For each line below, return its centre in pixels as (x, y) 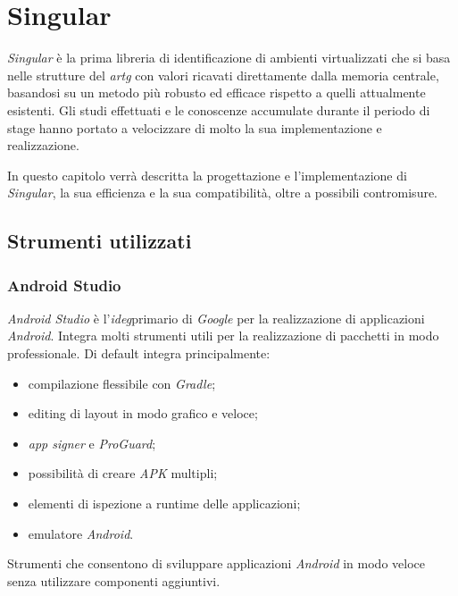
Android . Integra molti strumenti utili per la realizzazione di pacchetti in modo (223, 336)
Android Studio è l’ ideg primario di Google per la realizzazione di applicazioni (216, 318)
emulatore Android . (81, 533)
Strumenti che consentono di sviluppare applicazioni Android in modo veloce (216, 563)
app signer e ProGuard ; (92, 443)
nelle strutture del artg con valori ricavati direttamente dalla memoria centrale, (223, 75)
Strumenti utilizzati (100, 241)
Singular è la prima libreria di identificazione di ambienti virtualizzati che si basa (229, 58)
